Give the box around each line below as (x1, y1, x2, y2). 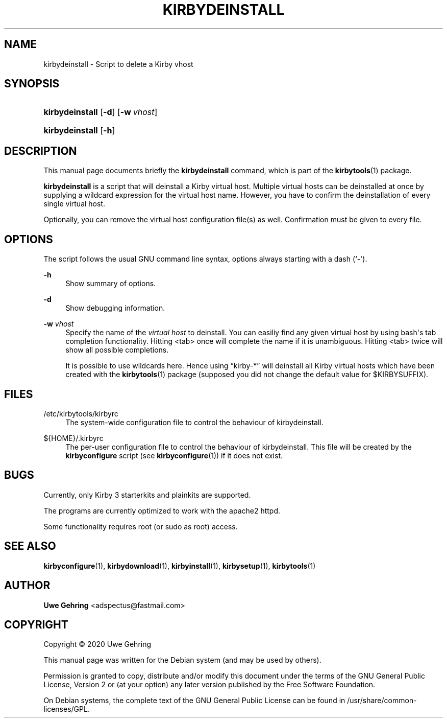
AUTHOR (4, 579, 51, 592)
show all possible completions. (65, 345, 169, 355)
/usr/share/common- (347, 696, 417, 705)
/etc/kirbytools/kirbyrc (43, 409, 118, 418)
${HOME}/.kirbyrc (43, 433, 104, 442)
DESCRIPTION (4, 144, 77, 157)
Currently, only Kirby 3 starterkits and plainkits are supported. (43, 490, 251, 499)
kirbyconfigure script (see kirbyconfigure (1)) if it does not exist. (65, 451, 283, 460)
